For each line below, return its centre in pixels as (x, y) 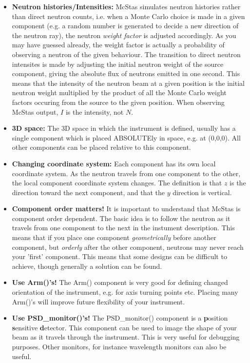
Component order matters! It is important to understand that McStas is (126, 209)
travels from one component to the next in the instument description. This (123, 228)
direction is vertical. (202, 192)
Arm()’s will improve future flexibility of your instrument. (98, 301)
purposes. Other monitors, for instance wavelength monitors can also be (119, 346)
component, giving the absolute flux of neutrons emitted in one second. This (126, 73)
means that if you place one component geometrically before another (114, 237)
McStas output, (35, 111)
